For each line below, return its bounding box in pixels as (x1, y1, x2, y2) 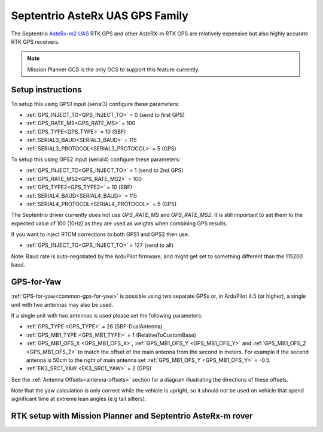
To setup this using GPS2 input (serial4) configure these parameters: (11, 156, 181, 163)
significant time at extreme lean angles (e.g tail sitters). (11, 395, 147, 403)
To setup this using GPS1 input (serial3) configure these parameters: (11, 100, 179, 107)
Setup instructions (11, 84, 82, 95)
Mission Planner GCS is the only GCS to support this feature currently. (27, 66, 200, 73)
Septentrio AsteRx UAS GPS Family (11, 9, 188, 22)
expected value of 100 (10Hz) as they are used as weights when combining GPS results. (11, 219, 227, 227)
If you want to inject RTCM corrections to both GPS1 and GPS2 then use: (11, 231, 190, 238)
